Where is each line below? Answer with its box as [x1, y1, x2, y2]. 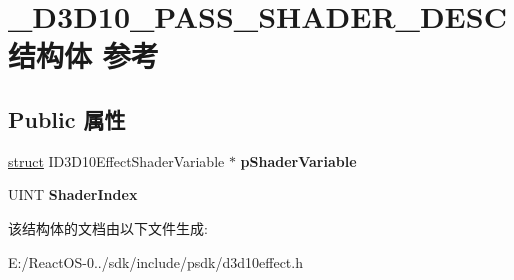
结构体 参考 [8, 35, 159, 76]
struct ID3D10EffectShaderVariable [8, 150, 225, 171]
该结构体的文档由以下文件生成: [8, 217, 208, 238]
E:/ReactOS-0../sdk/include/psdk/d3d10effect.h [8, 251, 303, 272]
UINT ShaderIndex [8, 184, 138, 205]
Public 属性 [8, 103, 126, 134]
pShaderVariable [240, 150, 357, 171]
